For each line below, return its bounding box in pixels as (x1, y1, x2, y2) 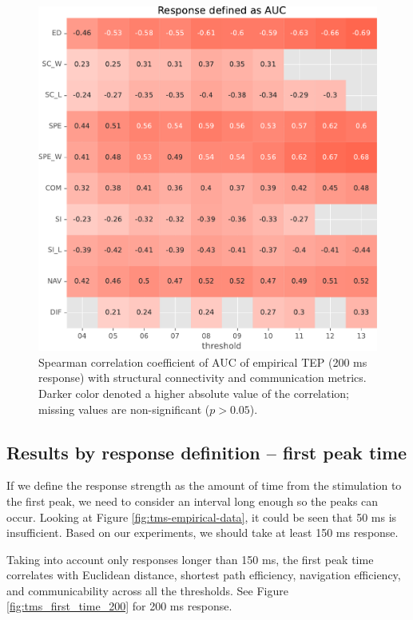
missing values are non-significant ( (38, 400, 210, 417)
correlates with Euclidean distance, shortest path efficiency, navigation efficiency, (6, 566, 401, 583)
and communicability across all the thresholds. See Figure (6, 582, 288, 598)
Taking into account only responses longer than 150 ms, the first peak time (6, 550, 374, 567)
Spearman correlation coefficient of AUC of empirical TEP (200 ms (38, 353, 367, 370)
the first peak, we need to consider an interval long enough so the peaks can (6, 492, 379, 509)
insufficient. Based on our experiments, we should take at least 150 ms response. (6, 524, 399, 541)
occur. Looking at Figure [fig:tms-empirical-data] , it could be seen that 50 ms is (6, 508, 397, 525)
